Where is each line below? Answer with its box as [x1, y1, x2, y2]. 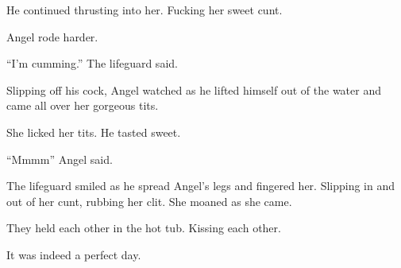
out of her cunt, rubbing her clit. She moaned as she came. [6, 192, 292, 209]
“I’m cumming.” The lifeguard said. [6, 55, 178, 72]
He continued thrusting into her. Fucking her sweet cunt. [6, 2, 283, 17]
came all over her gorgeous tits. [6, 97, 159, 114]
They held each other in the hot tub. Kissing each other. [6, 219, 281, 236]
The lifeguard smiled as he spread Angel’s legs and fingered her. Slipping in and [6, 177, 395, 194]
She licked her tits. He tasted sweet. [6, 123, 181, 140]
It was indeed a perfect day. [6, 246, 141, 262]
